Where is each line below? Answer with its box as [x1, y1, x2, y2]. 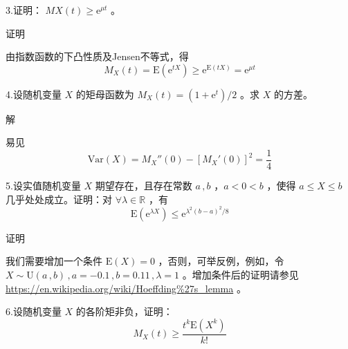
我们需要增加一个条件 [6, 254, 102, 268]
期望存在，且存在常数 [95, 178, 192, 193]
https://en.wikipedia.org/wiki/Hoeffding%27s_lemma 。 [6, 281, 246, 295]
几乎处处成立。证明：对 [6, 191, 112, 206]
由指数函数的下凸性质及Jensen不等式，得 [6, 49, 189, 64]
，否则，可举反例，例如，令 [158, 254, 284, 268]
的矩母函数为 [75, 86, 134, 101]
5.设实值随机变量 [6, 178, 81, 193]
